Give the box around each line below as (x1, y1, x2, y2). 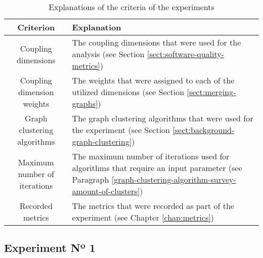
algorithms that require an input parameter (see (72, 162, 242, 174)
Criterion (17, 21, 55, 33)
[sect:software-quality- (147, 48, 225, 60)
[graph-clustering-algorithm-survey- (111, 174, 236, 185)
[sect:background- (172, 124, 235, 136)
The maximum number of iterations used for (72, 150, 230, 162)
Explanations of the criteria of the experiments (49, 1, 214, 13)
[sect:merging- (187, 86, 236, 98)
